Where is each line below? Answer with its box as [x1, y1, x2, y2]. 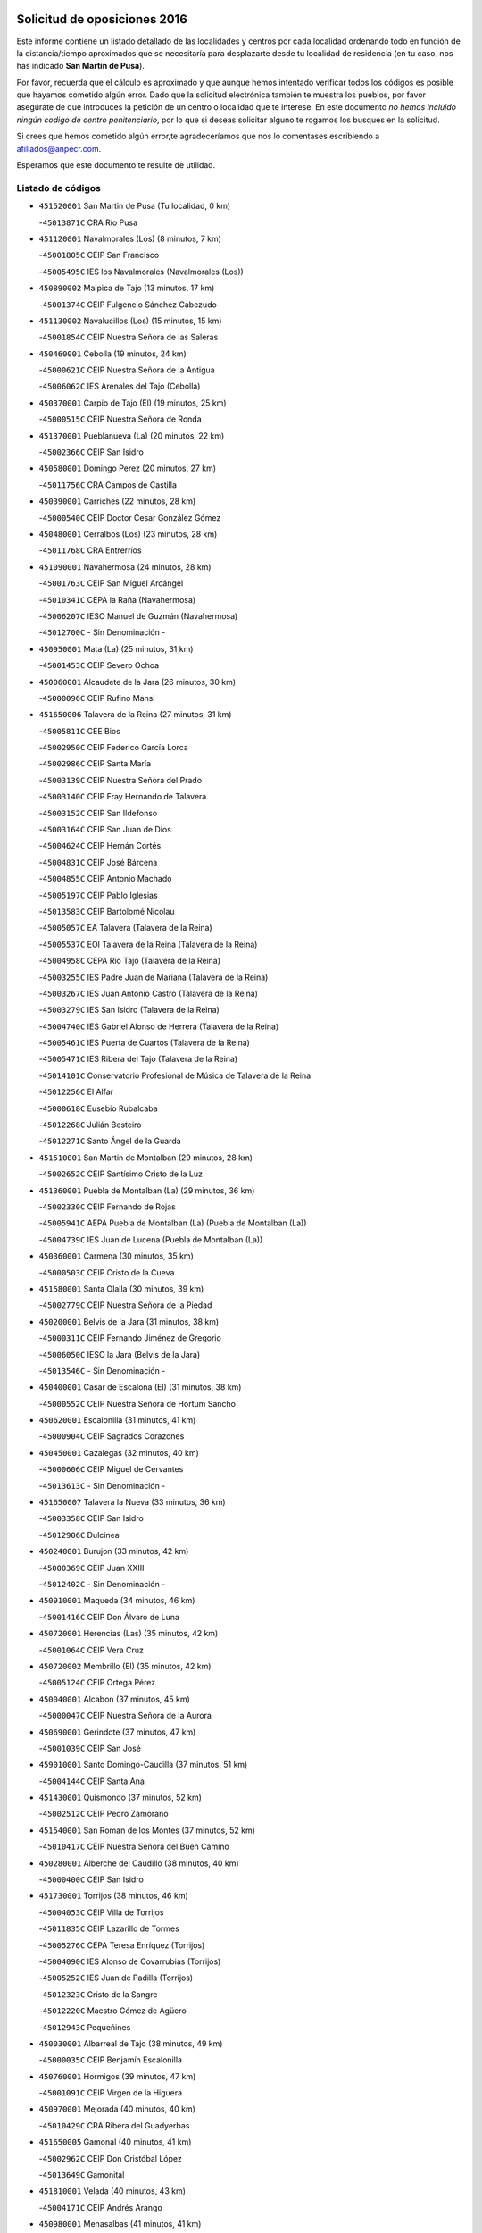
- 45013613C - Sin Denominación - [38, 1480, 166, 1491]
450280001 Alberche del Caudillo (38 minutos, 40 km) [38, 1858, 240, 1869]
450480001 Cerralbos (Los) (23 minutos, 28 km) [38, 528, 218, 539]
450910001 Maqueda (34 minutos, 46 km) [38, 1595, 195, 1606]
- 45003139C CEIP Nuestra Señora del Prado [38, 774, 203, 785]
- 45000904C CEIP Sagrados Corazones [38, 1431, 185, 1442]
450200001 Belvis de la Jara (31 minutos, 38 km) [38, 1316, 220, 1326]
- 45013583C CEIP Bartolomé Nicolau [38, 906, 175, 916]
